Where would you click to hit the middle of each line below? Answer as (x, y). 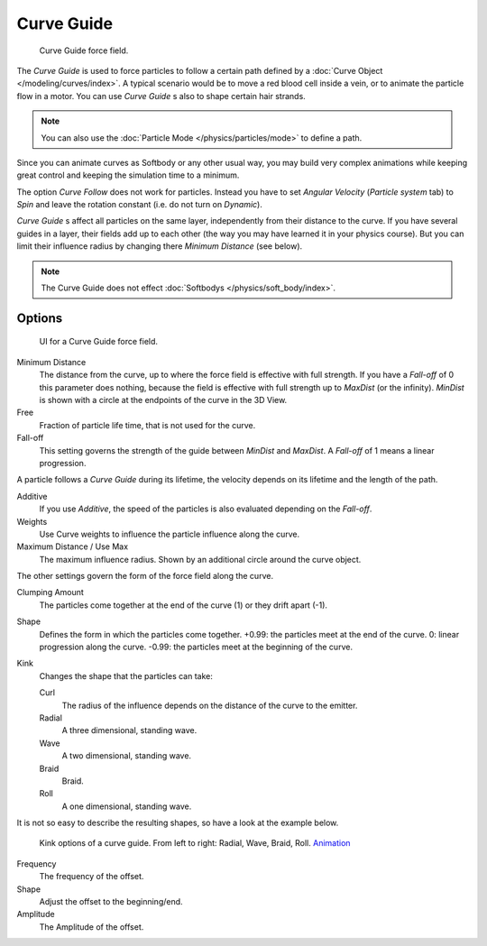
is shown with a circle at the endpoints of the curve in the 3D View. (163, 400)
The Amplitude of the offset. (92, 927)
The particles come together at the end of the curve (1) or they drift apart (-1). (184, 605)
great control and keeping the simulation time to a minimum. (128, 175)
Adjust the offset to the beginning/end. (111, 902)
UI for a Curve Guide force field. (98, 342)
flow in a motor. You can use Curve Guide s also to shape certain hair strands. (161, 96)
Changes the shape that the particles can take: (126, 675)
